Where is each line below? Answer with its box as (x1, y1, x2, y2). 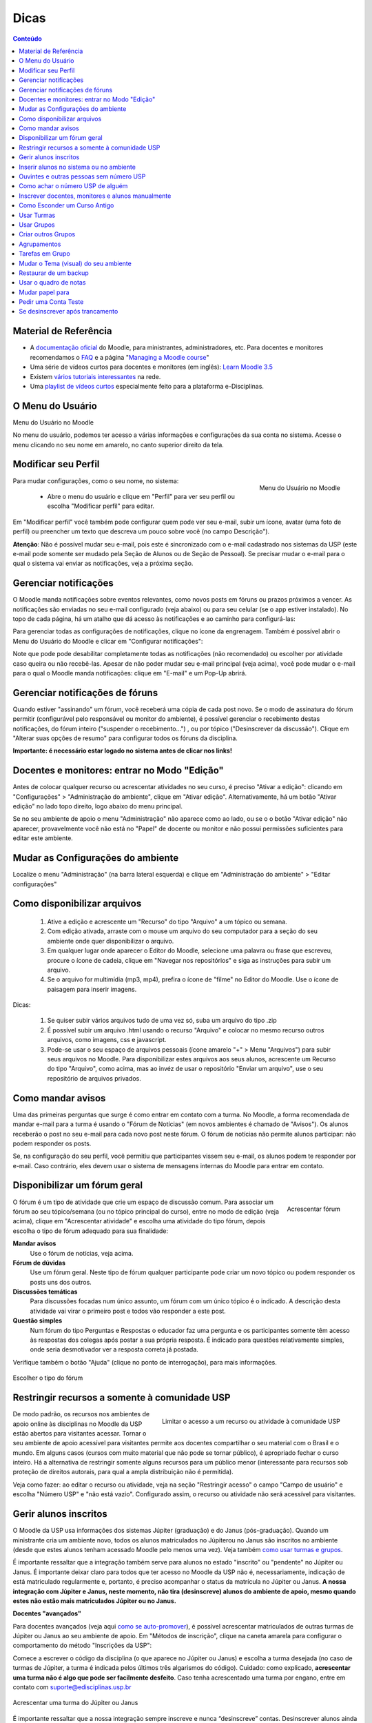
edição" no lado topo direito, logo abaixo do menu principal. (12, 802, 183, 810)
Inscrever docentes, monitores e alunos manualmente (19, 192, 172, 200)
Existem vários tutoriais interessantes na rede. (30, 372, 161, 380)
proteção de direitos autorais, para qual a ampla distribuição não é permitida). (12, 1468, 234, 1476)
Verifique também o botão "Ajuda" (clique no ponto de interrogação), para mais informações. (12, 1358, 277, 1366)
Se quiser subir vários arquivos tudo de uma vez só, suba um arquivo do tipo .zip (47, 1017, 277, 1025)
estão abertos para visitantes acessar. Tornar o (12, 1429, 147, 1437)
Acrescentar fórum (287, 1205, 340, 1213)
